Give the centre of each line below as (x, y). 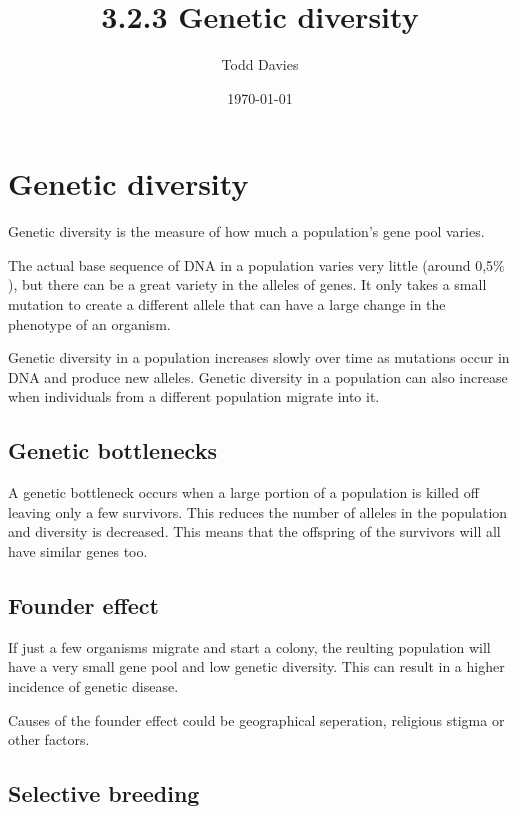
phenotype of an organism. (89, 323)
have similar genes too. (78, 550)
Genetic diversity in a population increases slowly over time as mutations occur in (259, 357)
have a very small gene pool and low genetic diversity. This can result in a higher (256, 666)
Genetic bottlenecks (112, 450)
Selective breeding (104, 793)
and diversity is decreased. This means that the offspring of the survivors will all (254, 531)
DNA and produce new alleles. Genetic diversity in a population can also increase (258, 376)
